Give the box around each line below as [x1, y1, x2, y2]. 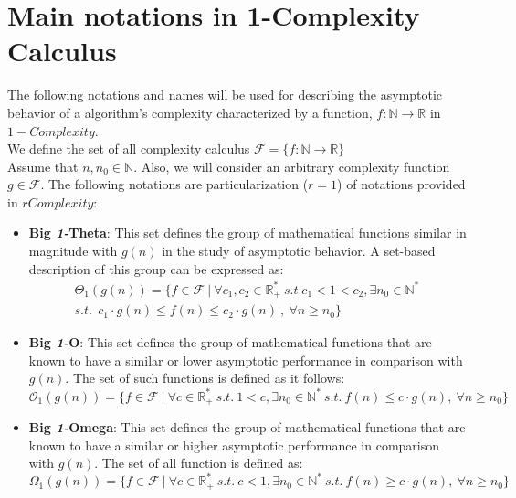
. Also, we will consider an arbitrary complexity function [133, 156, 450, 175]
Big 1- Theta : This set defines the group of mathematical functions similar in [28, 223, 467, 242]
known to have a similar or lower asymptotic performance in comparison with [28, 350, 463, 369]
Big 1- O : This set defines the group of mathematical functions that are [28, 333, 432, 352]
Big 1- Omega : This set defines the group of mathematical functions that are [28, 418, 466, 436]
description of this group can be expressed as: [28, 259, 284, 278]
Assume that [7, 156, 79, 175]
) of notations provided [337, 175, 466, 194]
